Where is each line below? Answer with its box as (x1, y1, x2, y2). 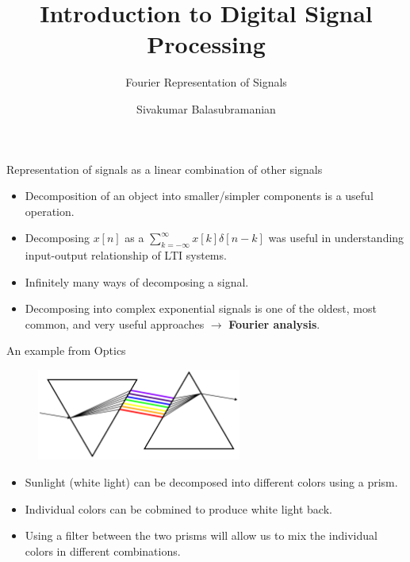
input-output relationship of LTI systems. (25, 247, 227, 264)
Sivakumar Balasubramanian (136, 100, 276, 117)
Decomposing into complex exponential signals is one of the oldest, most (25, 300, 377, 317)
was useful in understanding (268, 229, 404, 246)
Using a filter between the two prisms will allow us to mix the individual (25, 527, 377, 544)
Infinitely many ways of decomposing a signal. (25, 273, 249, 290)
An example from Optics (6, 342, 126, 359)
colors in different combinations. (25, 542, 181, 559)
